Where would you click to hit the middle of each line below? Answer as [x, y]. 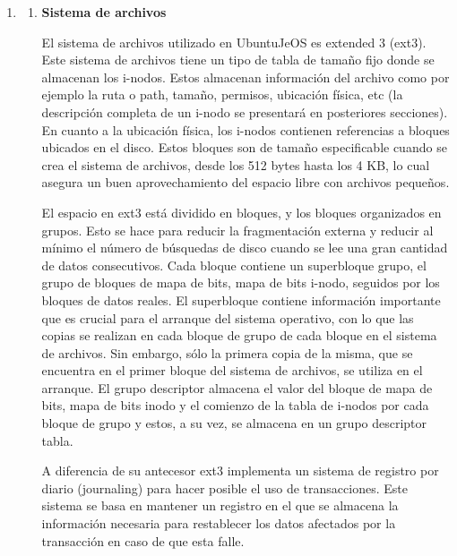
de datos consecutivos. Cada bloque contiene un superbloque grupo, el [234, 265]
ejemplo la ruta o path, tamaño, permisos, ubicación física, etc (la [222, 94]
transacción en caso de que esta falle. [143, 540]
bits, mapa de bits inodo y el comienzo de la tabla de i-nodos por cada [235, 405]
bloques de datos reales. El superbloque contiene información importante [241, 299]
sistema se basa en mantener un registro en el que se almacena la [220, 505]
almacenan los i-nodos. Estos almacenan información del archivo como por [246, 77]
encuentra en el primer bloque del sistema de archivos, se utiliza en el [232, 370]
